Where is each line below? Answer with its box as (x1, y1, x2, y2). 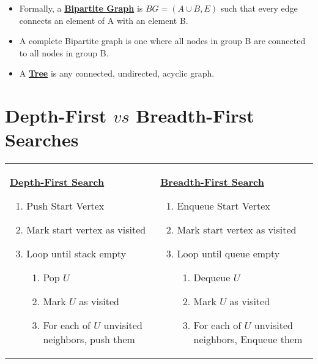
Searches (5, 127, 79, 152)
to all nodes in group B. (19, 46, 109, 59)
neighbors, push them (43, 332, 135, 347)
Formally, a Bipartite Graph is (19, 2, 143, 14)
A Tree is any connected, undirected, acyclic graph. (19, 67, 215, 80)
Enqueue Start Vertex (177, 199, 270, 213)
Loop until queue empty (177, 246, 280, 261)
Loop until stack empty (26, 246, 127, 261)
